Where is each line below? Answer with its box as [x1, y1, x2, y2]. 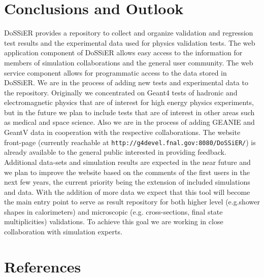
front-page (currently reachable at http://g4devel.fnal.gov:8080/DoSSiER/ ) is [4, 136, 256, 147]
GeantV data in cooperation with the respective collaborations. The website [4, 127, 241, 137]
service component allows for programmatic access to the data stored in [4, 67, 227, 78]
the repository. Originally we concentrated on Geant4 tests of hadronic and [4, 87, 238, 97]
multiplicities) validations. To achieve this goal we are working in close [4, 216, 223, 227]
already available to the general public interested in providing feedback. [4, 147, 226, 157]
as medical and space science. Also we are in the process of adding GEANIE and [4, 117, 255, 127]
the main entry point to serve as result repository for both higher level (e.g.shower [4, 196, 260, 207]
